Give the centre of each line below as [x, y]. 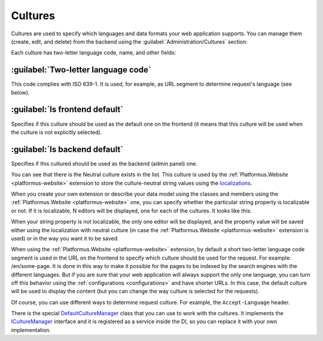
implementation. [31, 330]
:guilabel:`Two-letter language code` [81, 70]
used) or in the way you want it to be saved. [65, 238]
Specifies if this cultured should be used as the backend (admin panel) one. [104, 163]
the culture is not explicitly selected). [57, 132]
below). [20, 92]
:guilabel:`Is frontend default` [67, 110]
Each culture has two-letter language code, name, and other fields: [94, 53]
